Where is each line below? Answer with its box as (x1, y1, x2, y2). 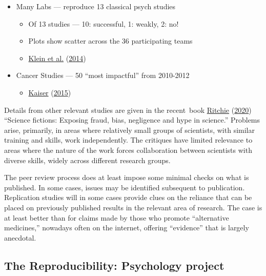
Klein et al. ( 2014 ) (28, 52, 86, 63)
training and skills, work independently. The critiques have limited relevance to (4, 134, 253, 145)
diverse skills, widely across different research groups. (4, 154, 171, 165)
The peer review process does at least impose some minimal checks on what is (4, 172, 249, 183)
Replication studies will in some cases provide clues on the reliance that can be (4, 192, 252, 203)
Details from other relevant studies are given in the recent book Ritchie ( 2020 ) (4, 104, 252, 115)
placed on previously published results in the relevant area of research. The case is (4, 202, 262, 212)
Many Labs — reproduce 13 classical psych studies (16, 1, 176, 11)
